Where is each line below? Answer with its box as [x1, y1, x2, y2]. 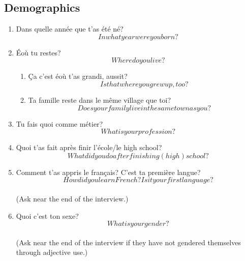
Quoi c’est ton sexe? [16, 210, 79, 221]
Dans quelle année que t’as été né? [16, 23, 124, 34]
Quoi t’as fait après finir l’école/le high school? [16, 142, 162, 153]
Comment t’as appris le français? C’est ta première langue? [16, 166, 201, 177]
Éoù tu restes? [16, 47, 61, 57]
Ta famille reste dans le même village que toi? [28, 94, 171, 105]
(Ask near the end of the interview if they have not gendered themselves [16, 237, 241, 247]
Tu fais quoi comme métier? [16, 118, 103, 129]
